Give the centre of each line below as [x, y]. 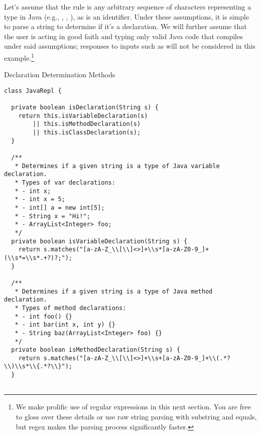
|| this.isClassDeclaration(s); [87, 133]
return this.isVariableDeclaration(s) [83, 116]
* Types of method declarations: [71, 308]
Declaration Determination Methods [60, 75]
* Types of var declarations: [65, 183]
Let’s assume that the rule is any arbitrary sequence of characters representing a [128, 7]
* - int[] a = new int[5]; [60, 208]
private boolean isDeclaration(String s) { [85, 108]
